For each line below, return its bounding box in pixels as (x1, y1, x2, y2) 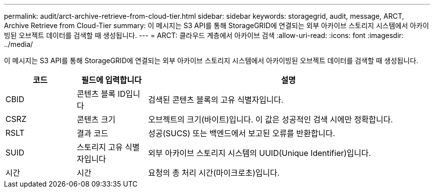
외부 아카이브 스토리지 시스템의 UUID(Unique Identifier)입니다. (148, 148, 371, 158)
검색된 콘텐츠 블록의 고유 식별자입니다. (148, 95, 283, 105)
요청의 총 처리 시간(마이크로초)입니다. (148, 168, 280, 178)
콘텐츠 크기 (76, 115, 116, 124)
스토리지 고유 (76, 142, 123, 152)
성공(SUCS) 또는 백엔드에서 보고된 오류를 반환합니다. (148, 128, 335, 138)
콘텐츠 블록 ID (76, 89, 126, 99)
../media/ (4, 40, 33, 48)
